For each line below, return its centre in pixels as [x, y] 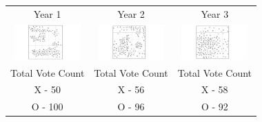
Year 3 [215, 13]
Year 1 [47, 13]
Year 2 [131, 13]
